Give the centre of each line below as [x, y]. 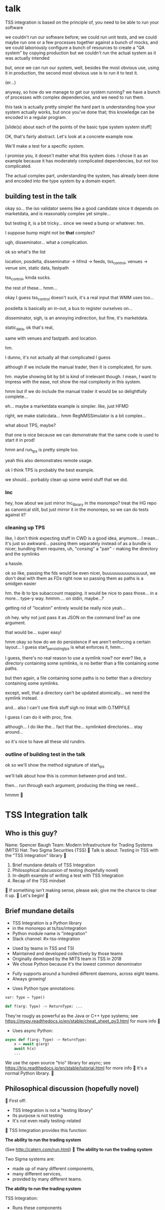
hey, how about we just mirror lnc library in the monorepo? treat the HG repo [81, 504]
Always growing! [29, 978]
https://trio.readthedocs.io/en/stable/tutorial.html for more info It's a [76, 1068]
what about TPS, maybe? [31, 425]
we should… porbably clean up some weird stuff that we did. [66, 479]
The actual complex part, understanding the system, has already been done [82, 175]
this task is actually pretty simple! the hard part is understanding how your [80, 107]
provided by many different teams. [47, 1179]
